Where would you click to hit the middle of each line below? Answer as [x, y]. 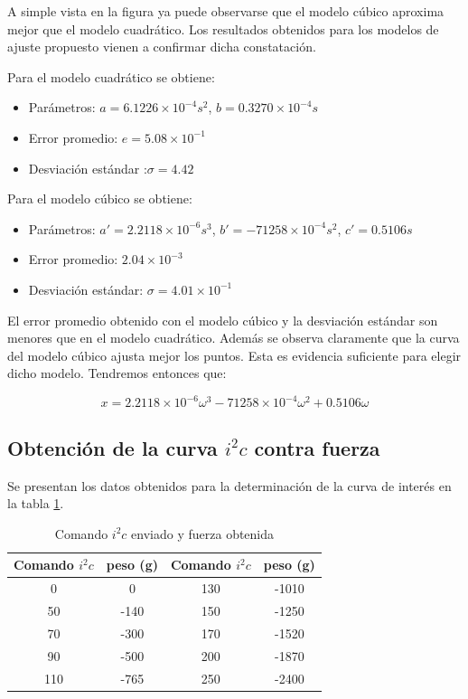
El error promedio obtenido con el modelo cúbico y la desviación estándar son [223, 320]
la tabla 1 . [36, 503]
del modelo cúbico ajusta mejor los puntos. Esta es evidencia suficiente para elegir [234, 355]
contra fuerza [317, 447]
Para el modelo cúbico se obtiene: [100, 198]
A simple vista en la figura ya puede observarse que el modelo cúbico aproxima [226, 11]
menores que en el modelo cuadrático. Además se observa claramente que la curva [234, 338]
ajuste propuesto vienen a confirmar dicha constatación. [162, 47]
